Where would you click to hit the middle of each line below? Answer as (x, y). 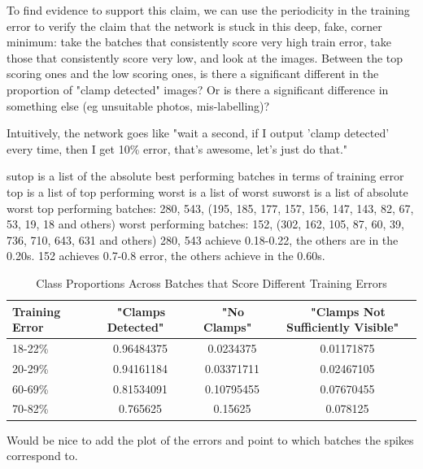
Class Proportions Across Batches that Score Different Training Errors (211, 282)
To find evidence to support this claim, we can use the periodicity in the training (208, 10)
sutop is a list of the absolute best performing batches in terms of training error (205, 176)
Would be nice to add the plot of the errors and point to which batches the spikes (210, 439)
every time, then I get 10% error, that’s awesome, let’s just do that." (177, 148)
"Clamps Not (348, 311)
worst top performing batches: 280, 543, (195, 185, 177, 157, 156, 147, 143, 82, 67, (210, 208)
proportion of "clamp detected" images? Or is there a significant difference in (198, 89)
